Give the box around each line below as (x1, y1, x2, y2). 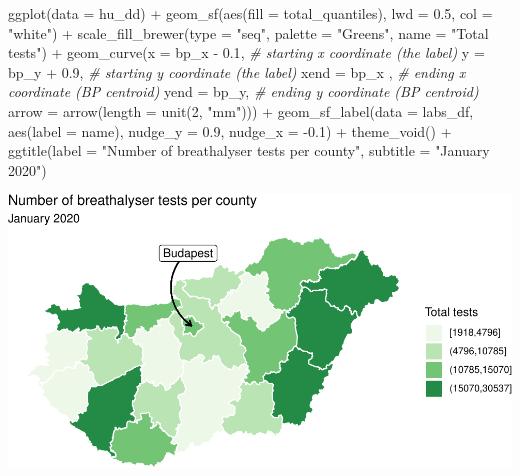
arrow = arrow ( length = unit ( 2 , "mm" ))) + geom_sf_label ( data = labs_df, (8, 100, 474, 121)
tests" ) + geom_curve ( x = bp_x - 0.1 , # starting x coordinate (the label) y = (8, 42, 485, 63)
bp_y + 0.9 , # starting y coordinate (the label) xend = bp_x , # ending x (8, 61, 466, 82)
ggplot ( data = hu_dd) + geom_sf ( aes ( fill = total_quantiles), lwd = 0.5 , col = (8, 3, 493, 23)
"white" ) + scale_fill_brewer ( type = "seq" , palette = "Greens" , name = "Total (8, 22, 489, 43)
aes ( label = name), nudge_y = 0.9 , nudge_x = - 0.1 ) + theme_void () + (8, 120, 452, 141)
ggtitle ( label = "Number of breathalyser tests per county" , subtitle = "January (8, 140, 490, 161)
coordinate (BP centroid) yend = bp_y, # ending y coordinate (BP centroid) (8, 81, 479, 102)
